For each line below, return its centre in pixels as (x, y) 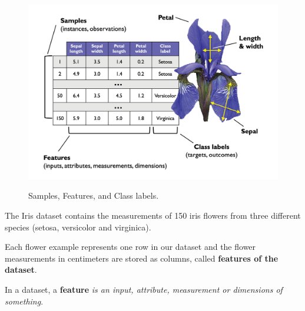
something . (24, 301)
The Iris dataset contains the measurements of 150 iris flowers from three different (153, 215)
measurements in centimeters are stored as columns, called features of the (142, 258)
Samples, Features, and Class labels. (94, 195)
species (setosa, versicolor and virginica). (78, 227)
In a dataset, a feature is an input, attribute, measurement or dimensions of (144, 290)
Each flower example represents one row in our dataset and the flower (130, 247)
